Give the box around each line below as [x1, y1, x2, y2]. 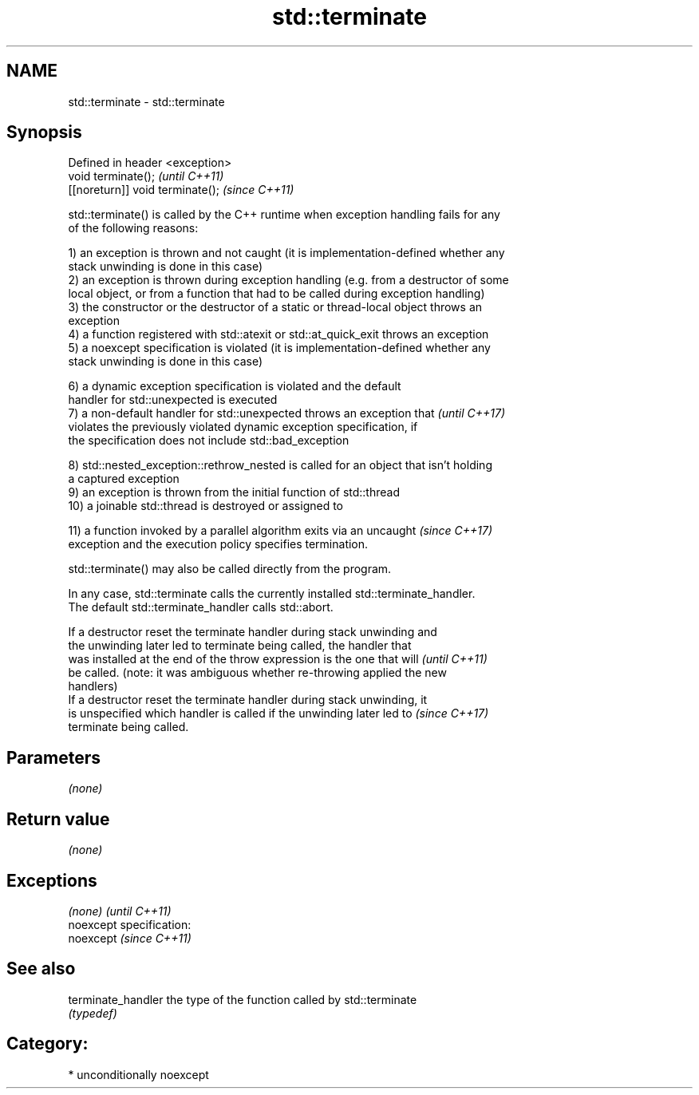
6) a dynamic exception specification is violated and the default [68, 379, 401, 393]
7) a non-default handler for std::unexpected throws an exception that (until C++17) [68, 406, 506, 421]
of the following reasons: [68, 221, 199, 235]
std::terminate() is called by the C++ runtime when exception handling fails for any [68, 208, 500, 222]
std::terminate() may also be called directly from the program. [68, 562, 392, 576]
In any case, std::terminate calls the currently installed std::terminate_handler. [68, 587, 476, 601]
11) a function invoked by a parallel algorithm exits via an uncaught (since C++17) [68, 524, 493, 538]
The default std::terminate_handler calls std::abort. [68, 600, 334, 615]
